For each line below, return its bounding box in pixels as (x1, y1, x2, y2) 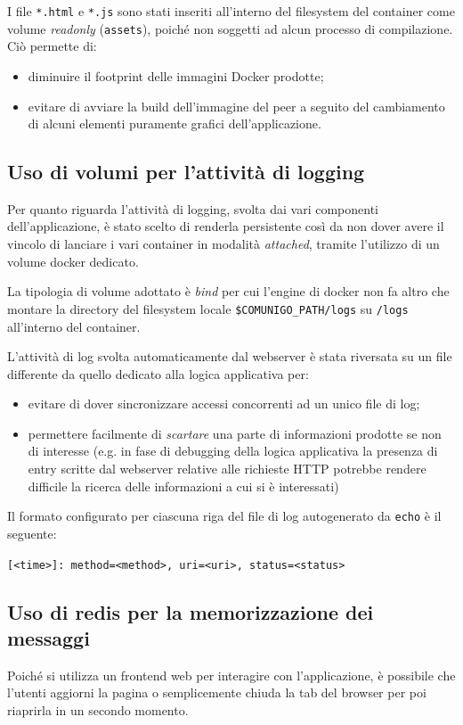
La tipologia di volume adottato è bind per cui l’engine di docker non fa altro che (7, 282, 450, 301)
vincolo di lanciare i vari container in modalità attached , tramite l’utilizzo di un (7, 235, 440, 253)
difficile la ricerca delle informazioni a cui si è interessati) (28, 476, 339, 495)
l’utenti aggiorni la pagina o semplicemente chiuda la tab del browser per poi (7, 683, 426, 702)
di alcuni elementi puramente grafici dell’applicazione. (28, 114, 321, 133)
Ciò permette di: (7, 37, 97, 55)
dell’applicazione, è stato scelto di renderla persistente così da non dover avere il (7, 217, 444, 235)
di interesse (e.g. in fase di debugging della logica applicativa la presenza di (28, 441, 438, 460)
